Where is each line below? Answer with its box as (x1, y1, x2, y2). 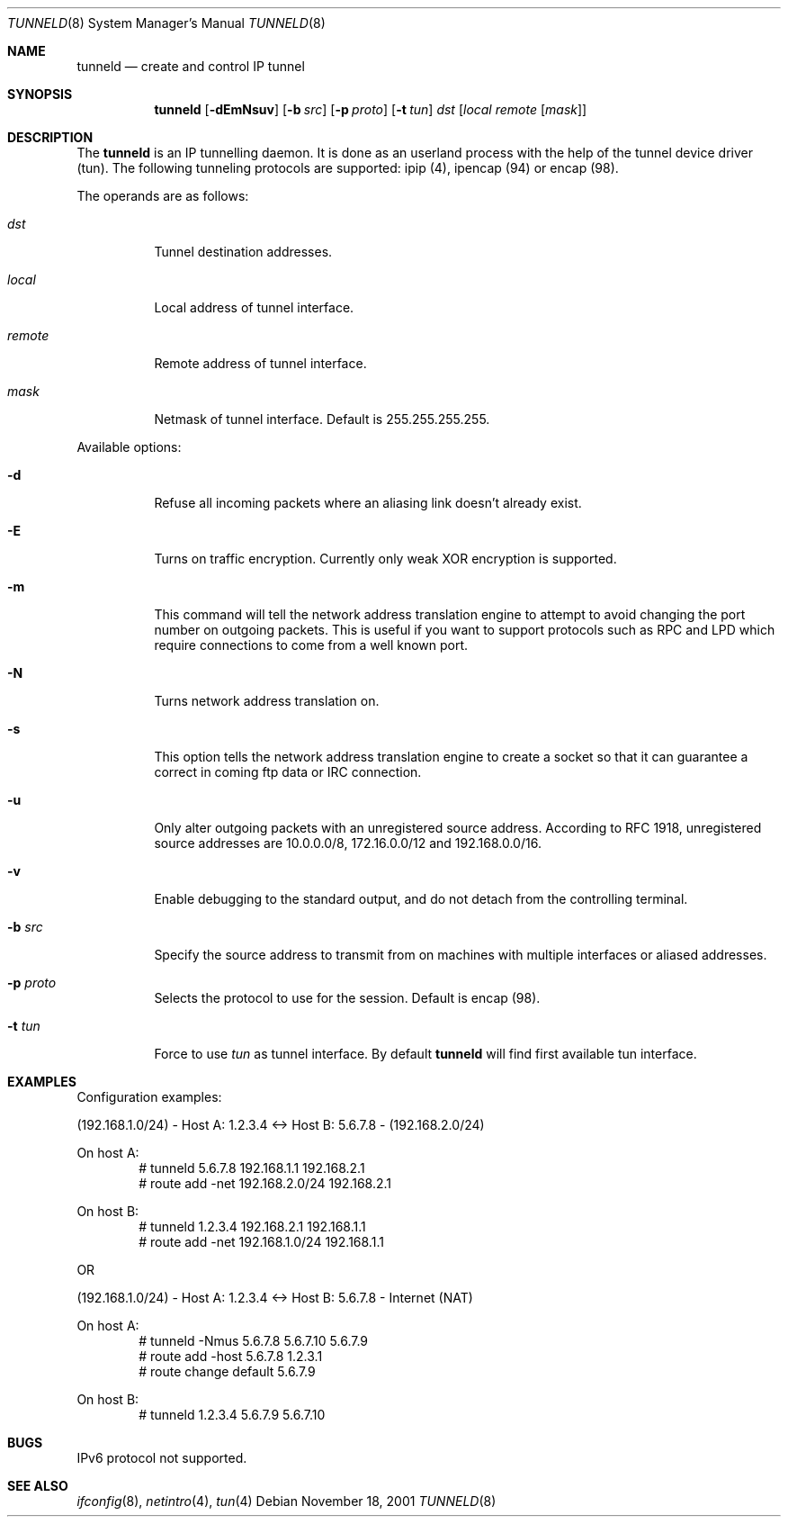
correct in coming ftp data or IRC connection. (154, 764, 422, 780)
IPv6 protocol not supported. (76, 1450, 247, 1465)
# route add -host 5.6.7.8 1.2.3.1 (139, 1348, 323, 1364)
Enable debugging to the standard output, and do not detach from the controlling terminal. (154, 891, 688, 906)
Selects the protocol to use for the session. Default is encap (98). (154, 990, 541, 1005)
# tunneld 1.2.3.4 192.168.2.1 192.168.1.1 (139, 1219, 366, 1234)
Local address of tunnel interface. (154, 300, 354, 315)
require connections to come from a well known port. (154, 637, 469, 653)
